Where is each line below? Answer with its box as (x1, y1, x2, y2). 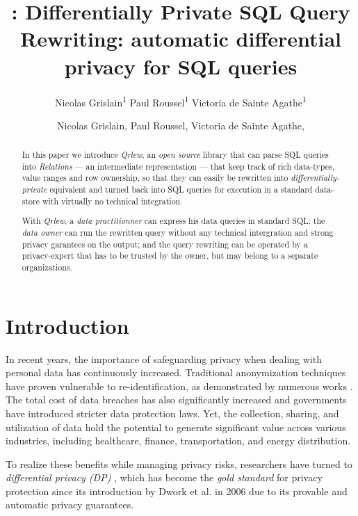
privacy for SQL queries (64, 51, 298, 80)
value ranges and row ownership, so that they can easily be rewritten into (22, 172, 288, 184)
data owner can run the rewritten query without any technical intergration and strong (22, 226, 334, 238)
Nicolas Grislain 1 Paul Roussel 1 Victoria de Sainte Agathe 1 (55, 92, 307, 109)
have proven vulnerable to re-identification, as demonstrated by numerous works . (6, 378, 353, 393)
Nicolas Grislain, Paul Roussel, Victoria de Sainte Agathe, (57, 118, 304, 132)
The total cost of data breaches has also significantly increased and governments (6, 392, 347, 407)
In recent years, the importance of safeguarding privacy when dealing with (6, 351, 322, 366)
